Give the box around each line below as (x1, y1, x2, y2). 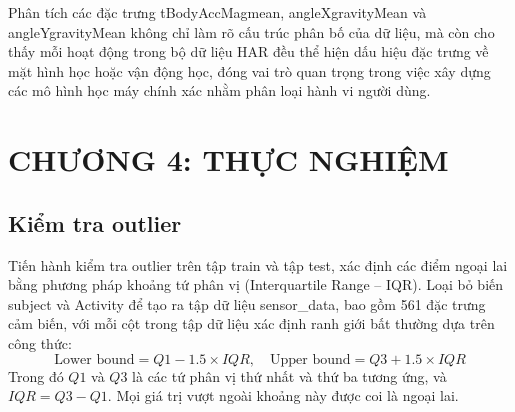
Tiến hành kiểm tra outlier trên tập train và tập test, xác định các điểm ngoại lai (8, 254, 508, 275)
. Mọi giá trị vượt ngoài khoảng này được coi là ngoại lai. (107, 385, 459, 406)
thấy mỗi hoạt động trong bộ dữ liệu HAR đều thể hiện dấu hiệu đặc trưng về (8, 41, 489, 62)
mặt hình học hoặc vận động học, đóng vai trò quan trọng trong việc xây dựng (8, 60, 491, 81)
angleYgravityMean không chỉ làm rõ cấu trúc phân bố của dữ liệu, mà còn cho (8, 21, 495, 42)
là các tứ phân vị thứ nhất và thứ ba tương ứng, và (132, 365, 447, 386)
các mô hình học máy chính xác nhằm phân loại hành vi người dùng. (8, 80, 431, 101)
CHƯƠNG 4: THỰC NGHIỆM (8, 139, 449, 180)
